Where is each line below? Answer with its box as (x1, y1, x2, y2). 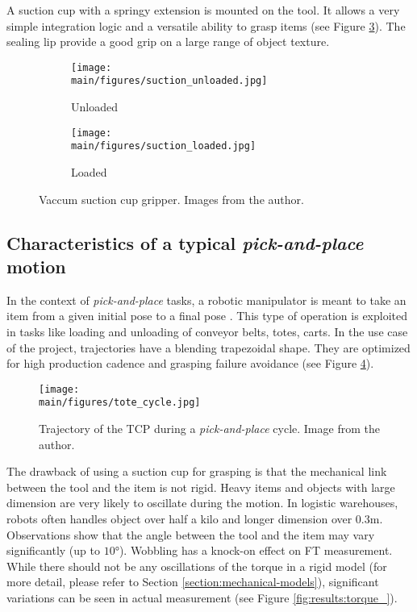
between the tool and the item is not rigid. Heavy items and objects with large (6, 478, 395, 495)
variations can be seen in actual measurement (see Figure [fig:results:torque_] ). (6, 589, 398, 606)
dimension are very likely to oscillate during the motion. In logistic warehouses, (6, 494, 398, 511)
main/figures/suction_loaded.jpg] (71, 140, 256, 152)
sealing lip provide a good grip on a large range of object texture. (6, 33, 330, 50)
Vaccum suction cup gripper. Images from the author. (39, 190, 304, 207)
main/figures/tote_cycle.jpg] (39, 397, 201, 409)
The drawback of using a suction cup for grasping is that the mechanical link (6, 463, 387, 480)
